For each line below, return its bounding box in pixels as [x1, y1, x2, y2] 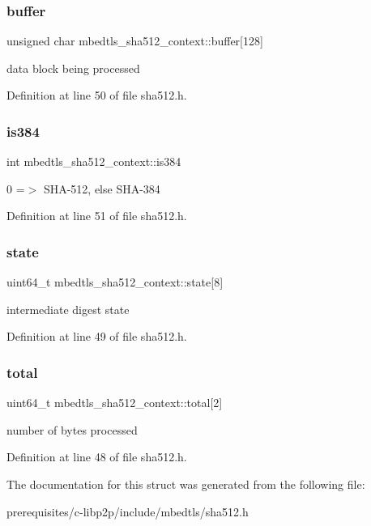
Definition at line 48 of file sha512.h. [6, 448, 187, 465]
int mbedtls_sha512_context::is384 [6, 153, 181, 170]
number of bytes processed [6, 421, 138, 438]
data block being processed [6, 59, 140, 76]
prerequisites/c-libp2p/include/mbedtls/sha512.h [6, 503, 249, 520]
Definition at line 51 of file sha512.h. [6, 207, 187, 224]
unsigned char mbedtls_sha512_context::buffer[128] [6, 32, 263, 49]
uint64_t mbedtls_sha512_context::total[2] [6, 394, 223, 411]
